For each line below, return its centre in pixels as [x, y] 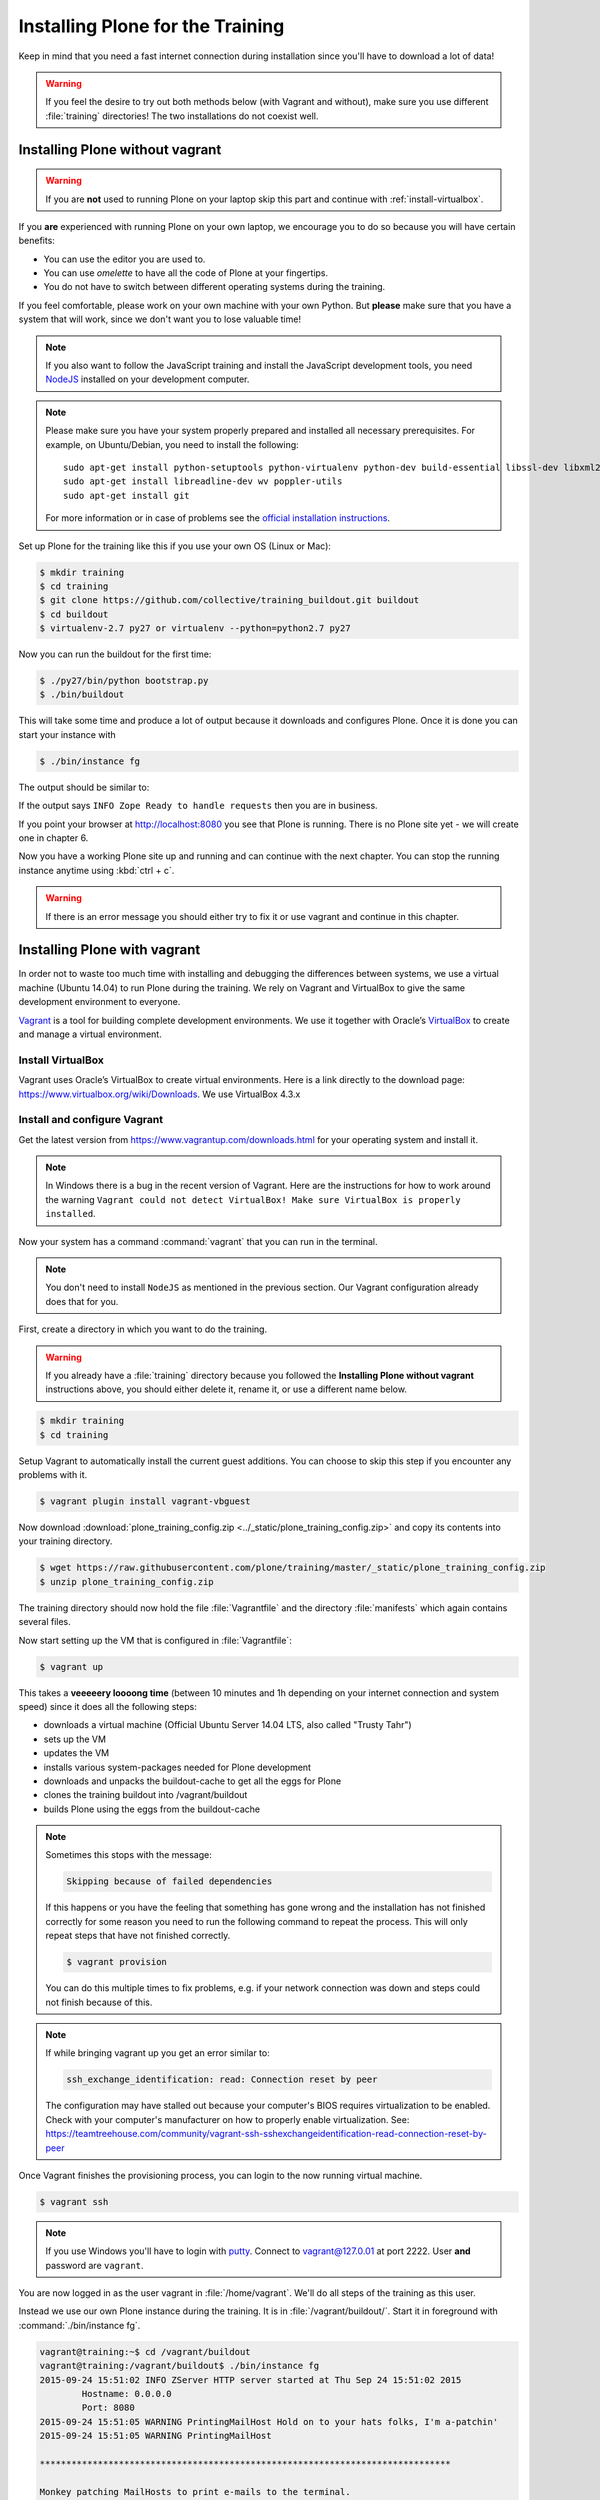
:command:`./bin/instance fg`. [79, 2325]
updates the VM [76, 1753]
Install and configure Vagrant [91, 1120]
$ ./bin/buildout [82, 694]
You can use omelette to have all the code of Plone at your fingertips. [186, 273]
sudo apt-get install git [126, 495]
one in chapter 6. [53, 837]
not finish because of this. [99, 2002]
